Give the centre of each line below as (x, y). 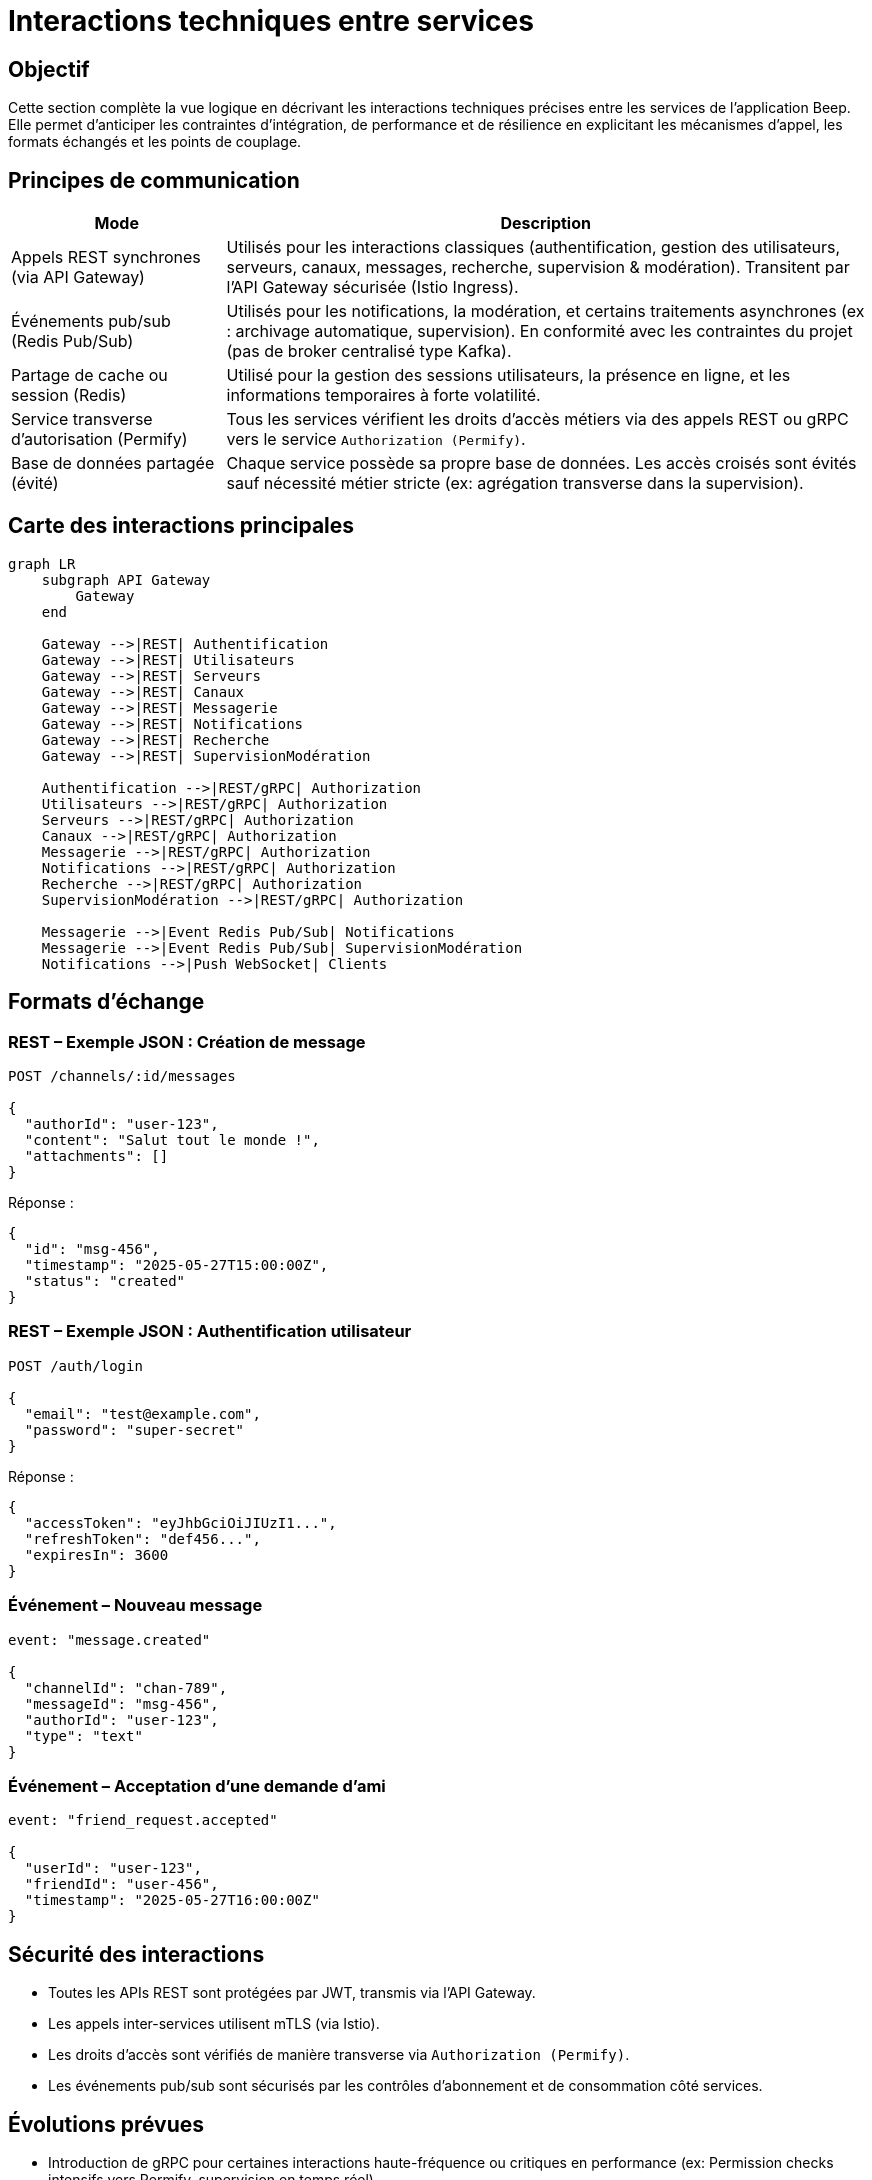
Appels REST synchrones (106, 257)
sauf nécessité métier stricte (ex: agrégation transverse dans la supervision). (515, 483)
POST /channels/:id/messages (122, 1076)
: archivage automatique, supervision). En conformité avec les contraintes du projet (539, 331)
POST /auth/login (75, 1365)
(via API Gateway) (78, 277)
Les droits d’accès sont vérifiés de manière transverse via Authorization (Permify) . (339, 2055)
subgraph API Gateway (126, 579)
